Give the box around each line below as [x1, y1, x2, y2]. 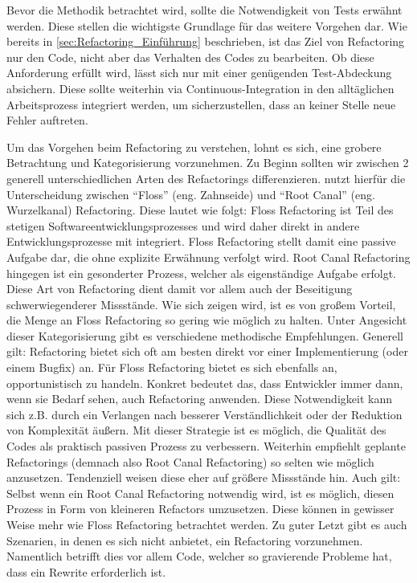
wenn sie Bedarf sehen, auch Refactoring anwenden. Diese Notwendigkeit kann [6, 390, 392, 407]
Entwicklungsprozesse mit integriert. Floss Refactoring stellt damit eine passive [6, 233, 396, 250]
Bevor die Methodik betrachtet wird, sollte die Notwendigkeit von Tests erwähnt [6, 2, 403, 18]
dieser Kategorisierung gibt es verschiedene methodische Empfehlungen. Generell [6, 327, 403, 344]
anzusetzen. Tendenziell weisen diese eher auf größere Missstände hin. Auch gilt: [6, 469, 401, 486]
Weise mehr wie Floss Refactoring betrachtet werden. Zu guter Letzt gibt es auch [6, 516, 407, 532]
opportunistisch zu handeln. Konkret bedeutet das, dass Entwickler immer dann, [6, 374, 403, 391]
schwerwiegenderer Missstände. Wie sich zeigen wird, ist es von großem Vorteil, [6, 296, 396, 312]
